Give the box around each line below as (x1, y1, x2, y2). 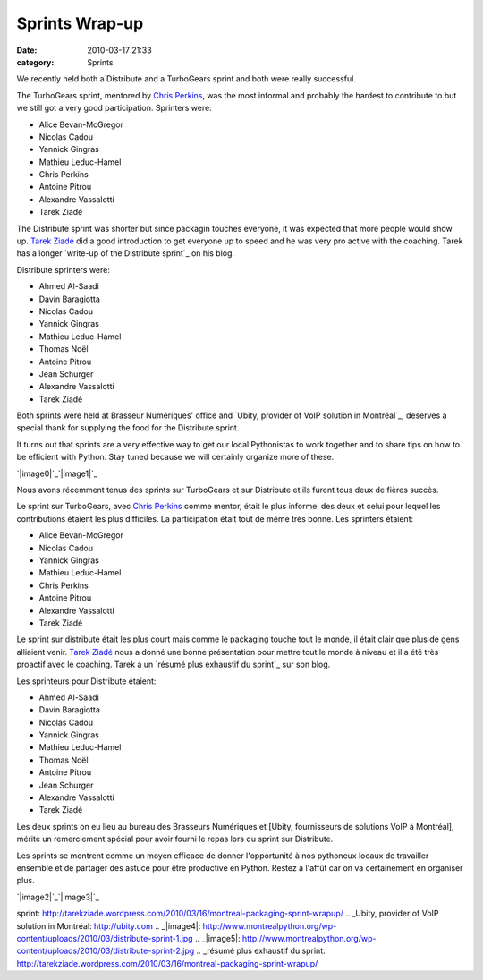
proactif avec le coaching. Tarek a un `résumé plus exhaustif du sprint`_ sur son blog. (16, 659, 331, 670)
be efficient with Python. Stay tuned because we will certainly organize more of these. (16, 452, 335, 463)
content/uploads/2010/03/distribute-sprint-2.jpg (16, 945, 195, 957)
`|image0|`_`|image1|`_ (16, 468, 98, 479)
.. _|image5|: (194, 933, 241, 943)
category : (16, 56, 55, 67)
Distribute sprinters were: (16, 264, 111, 275)
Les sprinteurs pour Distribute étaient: (16, 676, 157, 686)
